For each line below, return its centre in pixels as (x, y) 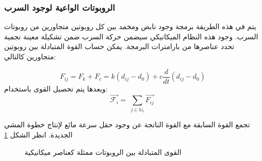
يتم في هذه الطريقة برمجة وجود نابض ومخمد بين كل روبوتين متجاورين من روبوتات (130, 26)
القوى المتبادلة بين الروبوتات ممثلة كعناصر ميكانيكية (103, 152)
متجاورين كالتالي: (30, 56)
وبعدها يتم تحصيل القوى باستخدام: (56, 88)
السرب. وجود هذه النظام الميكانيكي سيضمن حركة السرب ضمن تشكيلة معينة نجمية (131, 36)
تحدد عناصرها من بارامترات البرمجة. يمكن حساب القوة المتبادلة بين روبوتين (119, 46)
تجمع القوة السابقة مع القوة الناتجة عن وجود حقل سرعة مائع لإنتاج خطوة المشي (127, 124)
